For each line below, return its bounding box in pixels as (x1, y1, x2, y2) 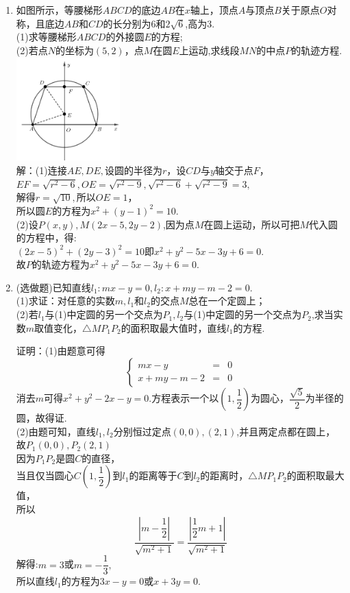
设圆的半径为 (104, 163, 162, 178)
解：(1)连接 (16, 163, 67, 178)
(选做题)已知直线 (16, 280, 91, 294)
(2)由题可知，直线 (16, 424, 96, 438)
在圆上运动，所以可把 (203, 217, 300, 231)
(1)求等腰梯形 (16, 29, 77, 44)
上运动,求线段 (179, 43, 240, 57)
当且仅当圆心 (16, 468, 74, 483)
